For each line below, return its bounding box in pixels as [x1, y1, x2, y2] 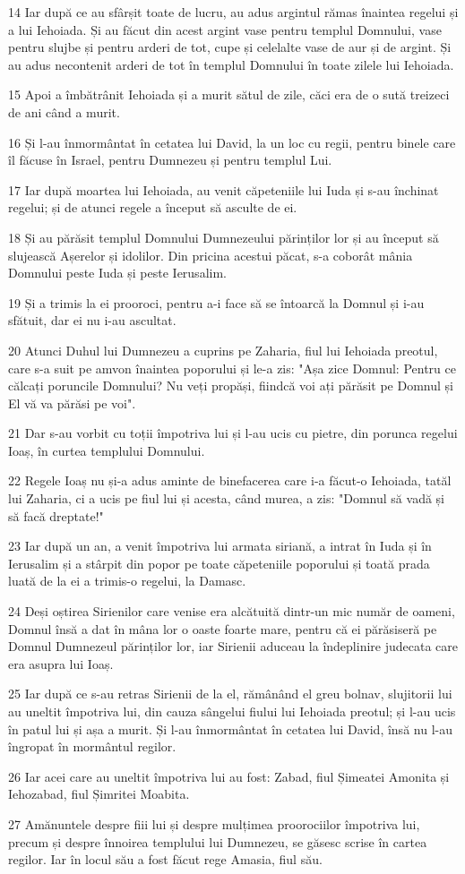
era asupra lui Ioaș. [8, 654, 114, 673]
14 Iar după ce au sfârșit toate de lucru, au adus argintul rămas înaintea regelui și [8, 3, 459, 21]
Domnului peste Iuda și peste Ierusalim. [8, 263, 227, 282]
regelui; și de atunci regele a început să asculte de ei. [8, 198, 297, 217]
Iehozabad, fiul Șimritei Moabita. [8, 784, 190, 803]
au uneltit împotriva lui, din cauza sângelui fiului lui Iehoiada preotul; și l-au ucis [8, 702, 456, 720]
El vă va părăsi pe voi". [8, 393, 136, 412]
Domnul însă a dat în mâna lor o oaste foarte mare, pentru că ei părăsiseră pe [8, 619, 437, 638]
